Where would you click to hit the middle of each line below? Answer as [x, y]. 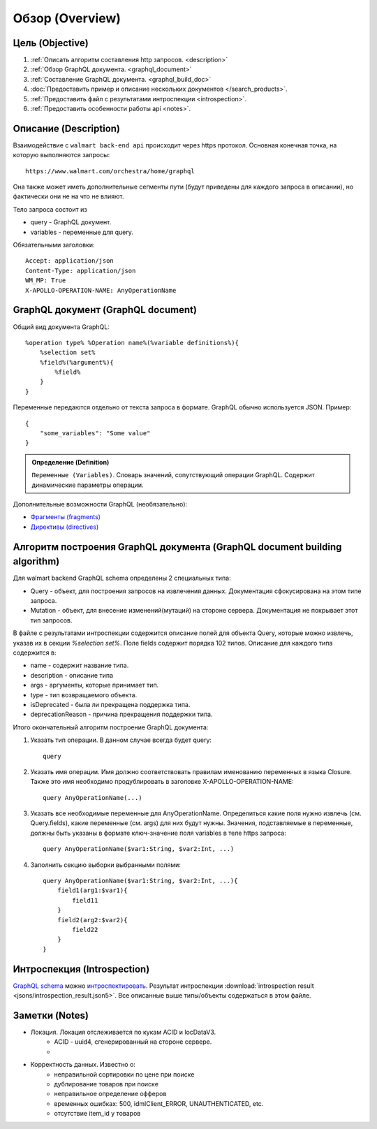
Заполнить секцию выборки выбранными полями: [106, 865]
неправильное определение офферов [110, 1094]
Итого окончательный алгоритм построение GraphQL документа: [111, 727]
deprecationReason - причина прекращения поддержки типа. [121, 714]
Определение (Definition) [71, 462]
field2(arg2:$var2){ [92, 920]
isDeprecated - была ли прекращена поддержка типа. [110, 704]
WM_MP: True [46, 281]
